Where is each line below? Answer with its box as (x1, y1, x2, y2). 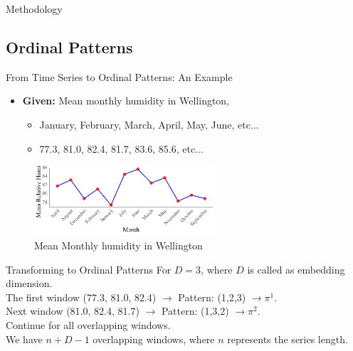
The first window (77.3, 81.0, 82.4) (6, 289, 157, 304)
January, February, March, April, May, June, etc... (39, 117, 259, 131)
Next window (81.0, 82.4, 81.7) (6, 303, 139, 318)
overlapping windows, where (93, 331, 215, 346)
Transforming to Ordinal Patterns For (6, 261, 172, 276)
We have (6, 331, 43, 346)
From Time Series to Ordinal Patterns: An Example (6, 69, 233, 84)
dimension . (6, 276, 53, 291)
